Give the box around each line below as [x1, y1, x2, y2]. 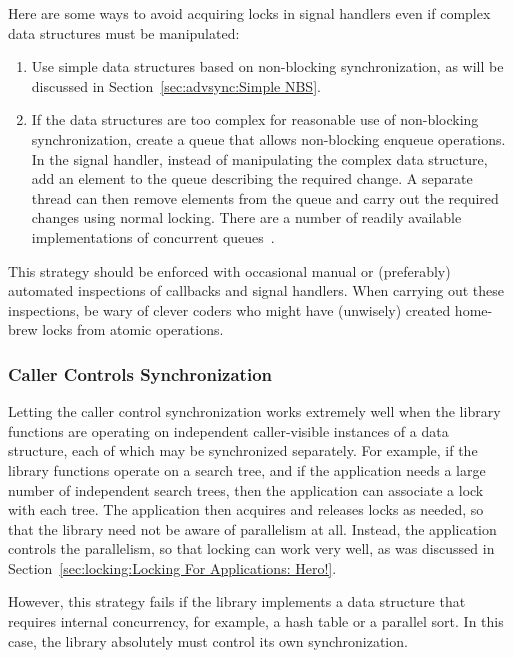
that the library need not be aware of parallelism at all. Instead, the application [8, 518, 497, 539]
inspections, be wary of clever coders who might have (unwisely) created [8, 299, 451, 320]
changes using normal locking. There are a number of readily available [31, 207, 462, 228]
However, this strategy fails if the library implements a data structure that [8, 591, 466, 612]
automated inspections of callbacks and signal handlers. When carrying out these [8, 280, 505, 301]
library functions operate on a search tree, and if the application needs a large [8, 459, 486, 480]
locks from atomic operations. [42, 319, 224, 340]
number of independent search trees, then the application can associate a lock [8, 479, 484, 500]
